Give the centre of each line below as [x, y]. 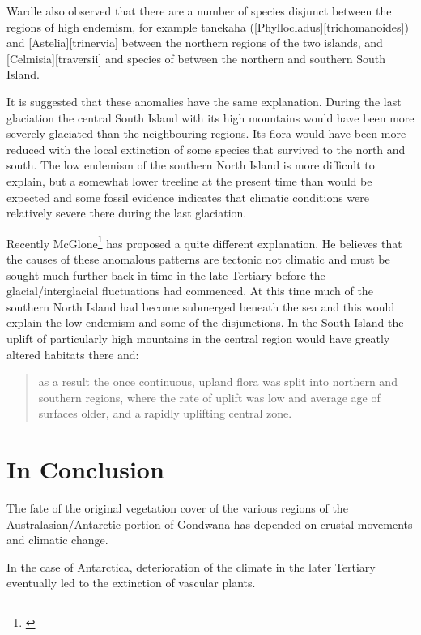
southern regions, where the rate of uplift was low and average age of [209, 397]
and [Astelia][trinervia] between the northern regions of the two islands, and [195, 43]
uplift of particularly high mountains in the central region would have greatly [198, 338]
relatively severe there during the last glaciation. [127, 213]
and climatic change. [57, 540]
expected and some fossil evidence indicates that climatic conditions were [188, 197]
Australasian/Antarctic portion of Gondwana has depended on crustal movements [210, 523]
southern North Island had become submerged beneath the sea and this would [201, 306]
